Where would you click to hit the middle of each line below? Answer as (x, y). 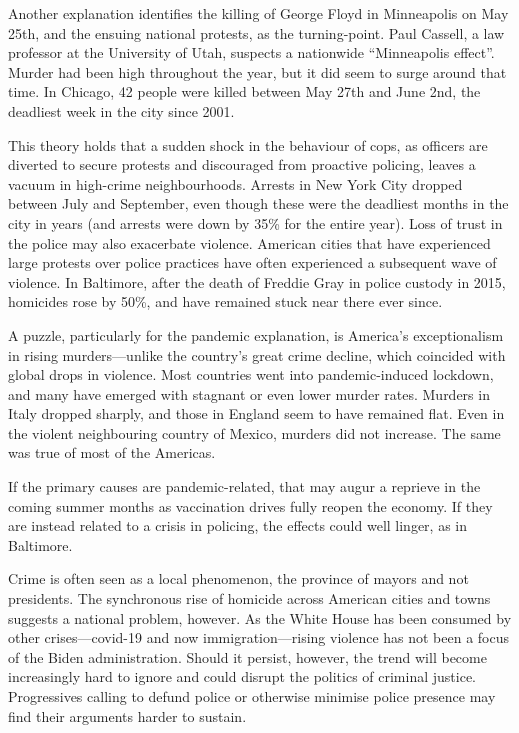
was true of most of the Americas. (112, 452)
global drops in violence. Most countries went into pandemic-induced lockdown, (251, 374)
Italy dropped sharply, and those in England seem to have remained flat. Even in (256, 413)
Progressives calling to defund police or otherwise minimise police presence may (252, 696)
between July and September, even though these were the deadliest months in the (258, 203)
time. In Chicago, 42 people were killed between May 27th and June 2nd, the (244, 91)
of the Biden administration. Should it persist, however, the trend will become (247, 656)
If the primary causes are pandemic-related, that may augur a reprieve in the (244, 486)
